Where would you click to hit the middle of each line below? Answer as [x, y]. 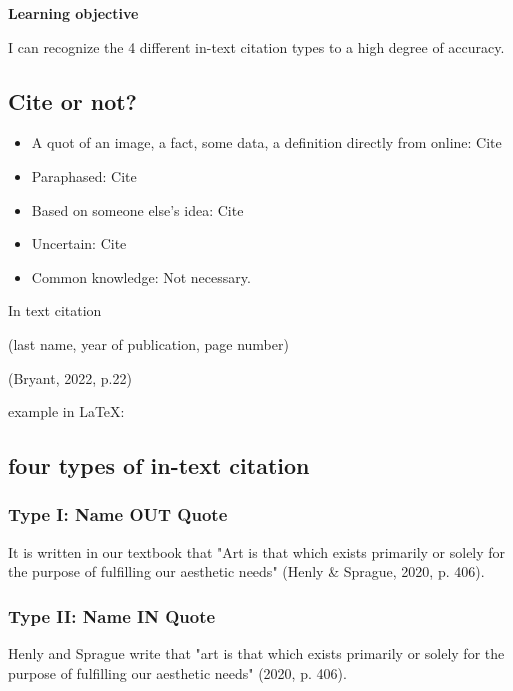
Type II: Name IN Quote [112, 615]
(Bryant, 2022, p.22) [70, 377]
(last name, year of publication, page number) [148, 343]
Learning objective [73, 13]
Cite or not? [73, 100]
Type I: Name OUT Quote [118, 514]
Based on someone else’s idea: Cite [137, 209]
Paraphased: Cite [84, 175]
